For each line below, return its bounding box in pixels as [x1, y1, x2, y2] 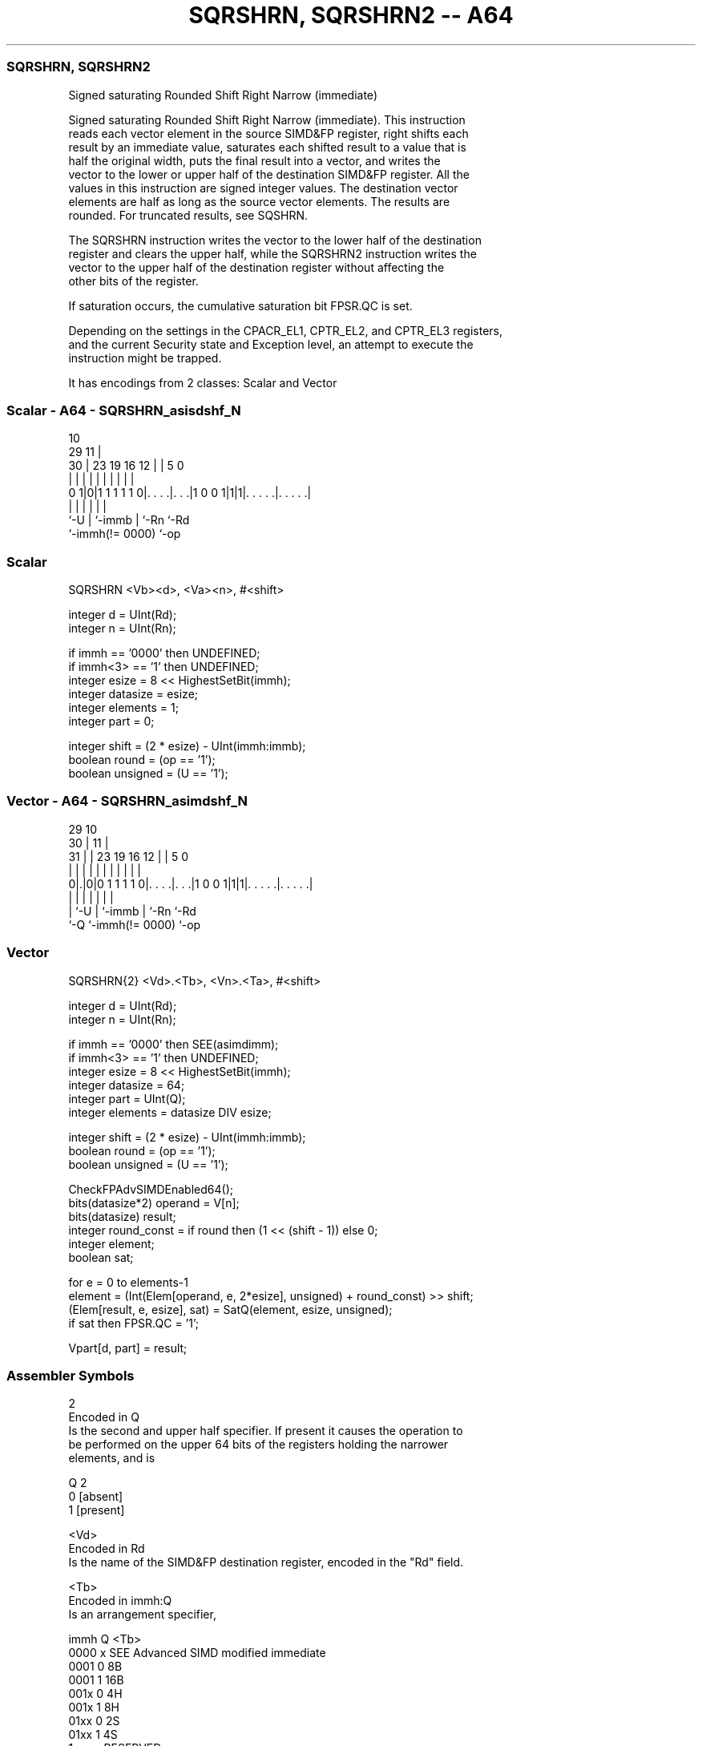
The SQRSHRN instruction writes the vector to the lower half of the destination [68, 232, 482, 247]
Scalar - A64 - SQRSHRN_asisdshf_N [6, 402, 241, 418]
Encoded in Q [68, 1410, 140, 1425]
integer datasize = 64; [68, 1077, 185, 1092]
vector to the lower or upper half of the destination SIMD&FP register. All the [68, 167, 470, 181]
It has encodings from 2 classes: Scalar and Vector [68, 375, 337, 390]
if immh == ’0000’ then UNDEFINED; [68, 646, 260, 660]
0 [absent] [68, 1489, 123, 1504]
